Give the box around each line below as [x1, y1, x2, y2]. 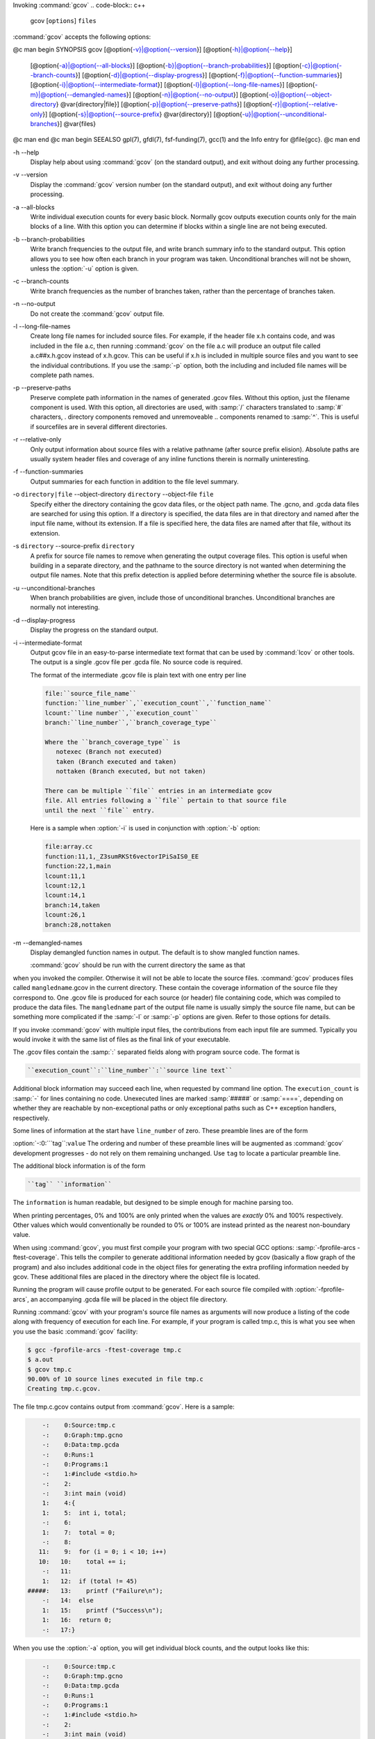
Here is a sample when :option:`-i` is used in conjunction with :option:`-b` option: [30, 824, 260, 833]
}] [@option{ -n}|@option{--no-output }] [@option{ [126, 90, 269, 99]
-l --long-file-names [12, 322, 71, 330]
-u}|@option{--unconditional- [242, 110, 327, 118]
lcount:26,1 [44, 911, 86, 919]
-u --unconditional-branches [12, 584, 95, 592]
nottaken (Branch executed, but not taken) [56, 767, 206, 775]
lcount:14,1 [44, 891, 86, 899]
